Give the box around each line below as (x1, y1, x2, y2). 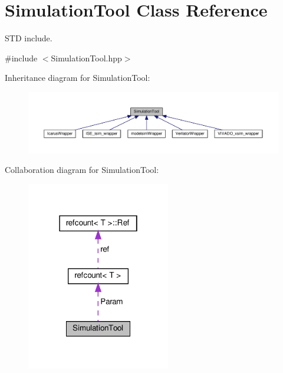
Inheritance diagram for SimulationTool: (5, 71, 150, 84)
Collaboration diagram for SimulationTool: (5, 163, 159, 176)
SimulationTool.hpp (51, 51, 122, 64)
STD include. (5, 32, 52, 44)
